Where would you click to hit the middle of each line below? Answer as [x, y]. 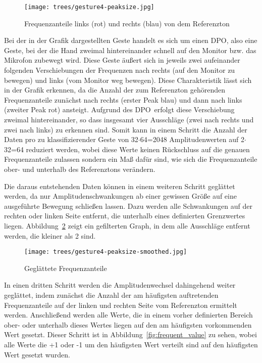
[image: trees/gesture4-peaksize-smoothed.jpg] [106, 252]
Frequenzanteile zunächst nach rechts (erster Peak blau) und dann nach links [123, 99]
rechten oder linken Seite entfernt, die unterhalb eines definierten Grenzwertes [125, 216]
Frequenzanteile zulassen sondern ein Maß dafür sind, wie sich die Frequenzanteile [131, 159]
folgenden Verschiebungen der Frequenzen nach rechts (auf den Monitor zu [120, 70]
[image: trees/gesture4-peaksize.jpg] [89, 7]
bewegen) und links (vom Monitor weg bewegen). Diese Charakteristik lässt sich [128, 80]
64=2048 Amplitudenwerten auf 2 [192, 139]
